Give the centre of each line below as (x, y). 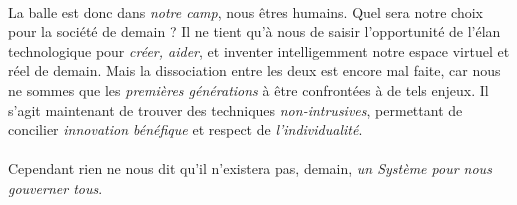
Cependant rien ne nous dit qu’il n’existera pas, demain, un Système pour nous (250, 168)
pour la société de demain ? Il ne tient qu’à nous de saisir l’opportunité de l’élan (254, 31)
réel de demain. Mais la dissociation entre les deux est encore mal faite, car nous (254, 70)
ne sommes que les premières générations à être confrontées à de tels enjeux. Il (248, 89)
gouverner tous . (55, 187)
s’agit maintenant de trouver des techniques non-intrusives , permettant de (235, 109)
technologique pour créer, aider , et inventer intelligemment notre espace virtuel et (259, 50)
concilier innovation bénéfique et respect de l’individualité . (185, 129)
